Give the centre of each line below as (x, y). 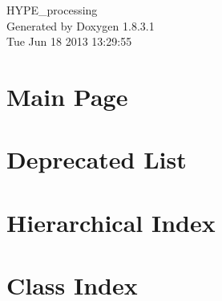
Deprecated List (97, 159)
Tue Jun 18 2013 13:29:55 (69, 41)
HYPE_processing (52, 10)
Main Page (67, 96)
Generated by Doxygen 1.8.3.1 (81, 25)
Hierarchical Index (111, 222)
